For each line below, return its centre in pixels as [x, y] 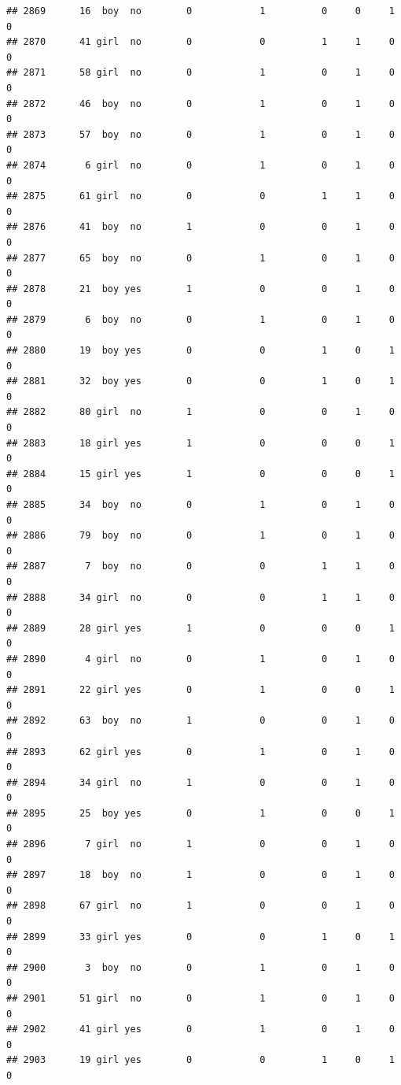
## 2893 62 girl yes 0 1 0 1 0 [200, 752]
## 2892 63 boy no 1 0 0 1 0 [200, 721]
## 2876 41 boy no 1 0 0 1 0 [200, 227]
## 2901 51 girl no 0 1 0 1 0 [200, 998]
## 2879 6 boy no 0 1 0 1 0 [200, 319]
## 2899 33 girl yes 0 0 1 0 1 [200, 937]
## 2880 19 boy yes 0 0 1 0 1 [200, 351]
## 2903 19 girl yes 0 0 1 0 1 [200, 1060]
